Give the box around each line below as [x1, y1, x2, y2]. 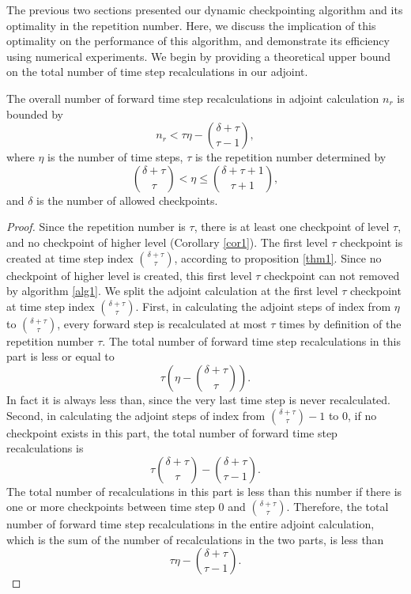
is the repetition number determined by [194, 149, 386, 165]
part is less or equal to [6, 348, 115, 365]
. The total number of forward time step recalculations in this [102, 332, 401, 349]
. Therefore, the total [286, 498, 389, 515]
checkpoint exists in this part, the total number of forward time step [6, 424, 337, 441]
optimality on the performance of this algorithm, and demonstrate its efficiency [6, 32, 390, 49]
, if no [348, 407, 377, 423]
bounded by [6, 105, 63, 122]
